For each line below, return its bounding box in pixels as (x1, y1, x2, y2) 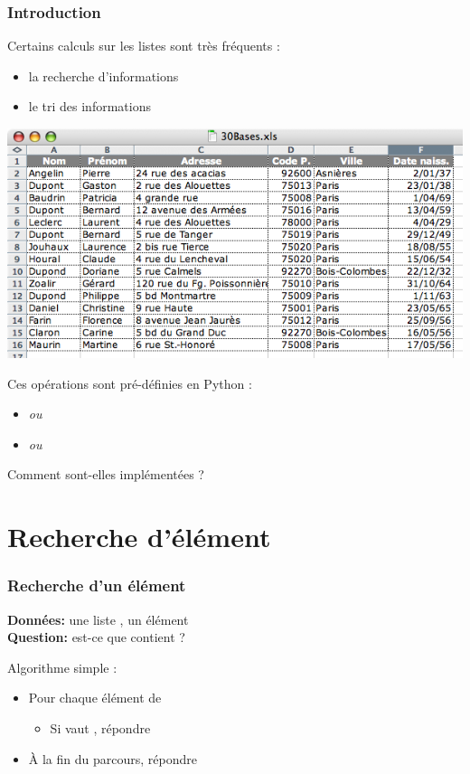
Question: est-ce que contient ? (7, 628, 185, 647)
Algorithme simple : (7, 657, 117, 676)
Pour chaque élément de (28, 688, 162, 707)
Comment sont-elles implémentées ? (7, 465, 204, 484)
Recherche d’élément (7, 518, 271, 555)
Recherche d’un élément (7, 574, 186, 597)
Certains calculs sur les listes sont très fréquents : (7, 36, 280, 55)
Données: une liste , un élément (7, 609, 189, 628)
